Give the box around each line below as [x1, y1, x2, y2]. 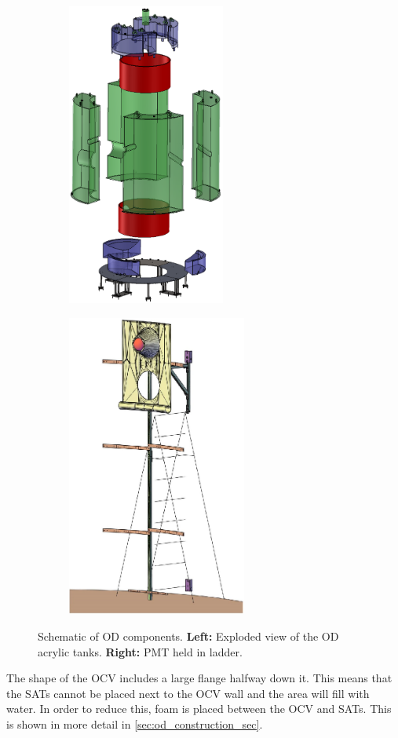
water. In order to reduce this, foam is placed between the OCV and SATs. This [6, 700, 392, 717]
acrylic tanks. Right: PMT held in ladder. [38, 643, 243, 659]
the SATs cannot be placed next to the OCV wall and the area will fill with [6, 685, 370, 701]
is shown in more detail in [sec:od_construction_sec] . [6, 716, 263, 733]
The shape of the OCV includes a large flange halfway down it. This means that [6, 670, 393, 686]
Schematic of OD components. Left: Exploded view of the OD [38, 628, 339, 645]
